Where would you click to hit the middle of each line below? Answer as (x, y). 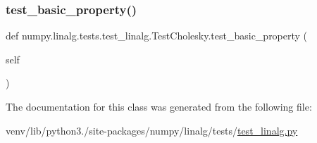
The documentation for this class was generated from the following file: (159, 106)
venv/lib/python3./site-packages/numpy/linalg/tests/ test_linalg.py (152, 130)
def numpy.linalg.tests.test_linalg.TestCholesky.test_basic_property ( (157, 36)
